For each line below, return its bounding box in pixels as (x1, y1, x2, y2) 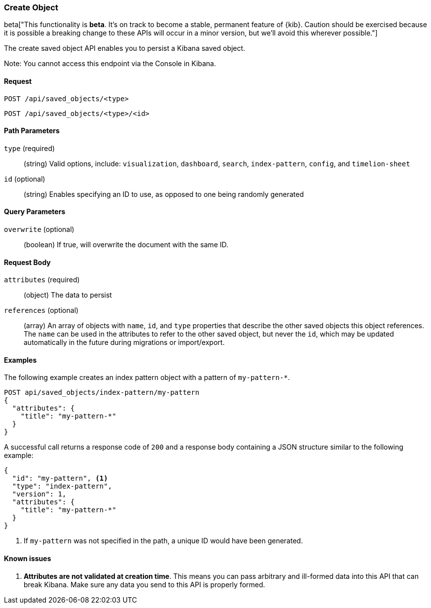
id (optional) (4, 174, 45, 183)
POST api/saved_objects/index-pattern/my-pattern (4, 388, 200, 397)
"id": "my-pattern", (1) (12, 474, 108, 483)
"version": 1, (12, 490, 67, 498)
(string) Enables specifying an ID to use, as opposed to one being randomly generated (24, 190, 304, 198)
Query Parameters (4, 207, 66, 216)
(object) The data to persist (24, 291, 112, 300)
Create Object (4, 2, 58, 12)
